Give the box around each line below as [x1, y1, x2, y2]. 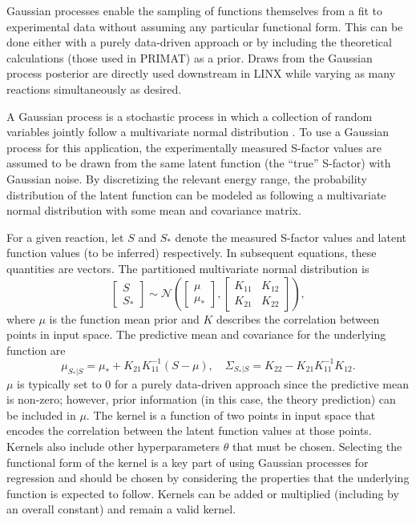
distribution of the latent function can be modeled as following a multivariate [6, 186, 386, 203]
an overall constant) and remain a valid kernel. [6, 501, 236, 517]
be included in [6, 406, 76, 423]
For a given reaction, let [6, 228, 124, 245]
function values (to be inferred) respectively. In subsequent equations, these [6, 244, 377, 261]
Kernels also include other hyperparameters [6, 437, 220, 454]
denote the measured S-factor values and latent [175, 228, 406, 245]
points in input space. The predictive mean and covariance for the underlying [6, 326, 386, 343]
